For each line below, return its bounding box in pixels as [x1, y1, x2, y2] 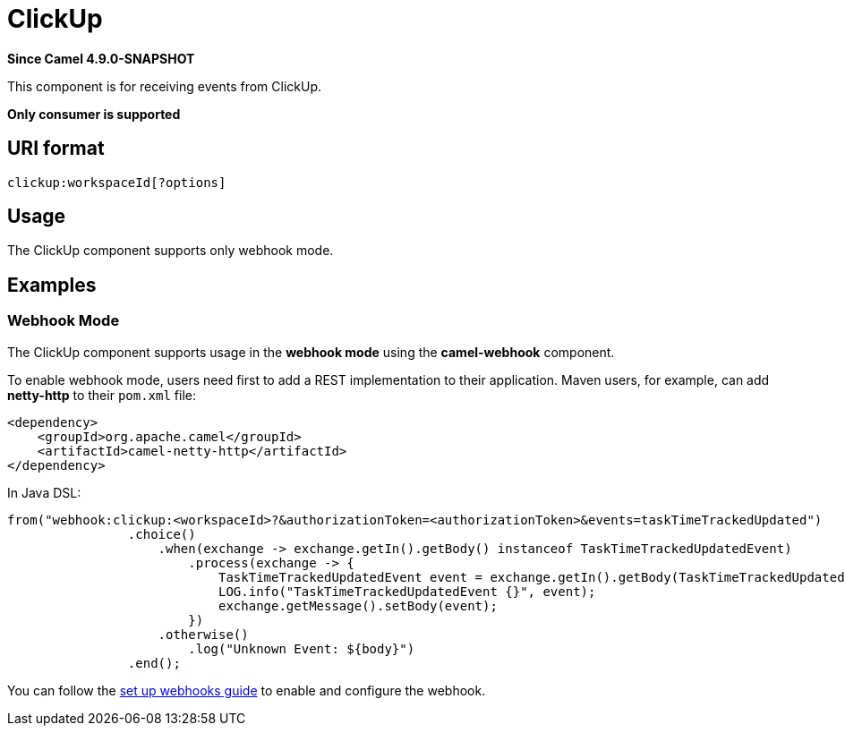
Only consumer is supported [7, 106, 181, 122]
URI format [7, 137, 105, 160]
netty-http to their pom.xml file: [7, 387, 197, 403]
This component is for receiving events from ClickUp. [7, 78, 321, 94]
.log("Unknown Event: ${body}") [188, 641, 415, 656]
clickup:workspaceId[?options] [7, 175, 226, 190]
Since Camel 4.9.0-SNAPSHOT [7, 50, 195, 66]
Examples [7, 273, 97, 296]
